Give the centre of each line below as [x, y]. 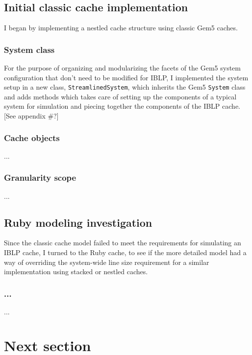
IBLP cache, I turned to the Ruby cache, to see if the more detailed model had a [125, 252]
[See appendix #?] [31, 116]
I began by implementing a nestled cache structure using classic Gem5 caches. [121, 28]
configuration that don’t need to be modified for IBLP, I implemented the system [126, 77]
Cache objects [32, 137]
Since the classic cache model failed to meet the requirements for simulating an [123, 243]
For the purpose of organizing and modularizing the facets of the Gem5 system [122, 68]
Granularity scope [40, 177]
